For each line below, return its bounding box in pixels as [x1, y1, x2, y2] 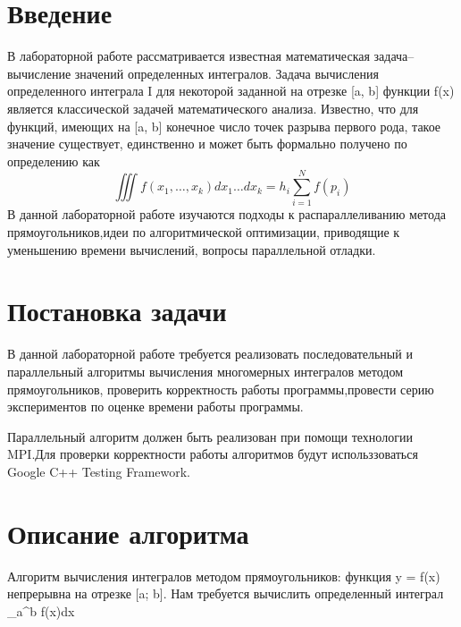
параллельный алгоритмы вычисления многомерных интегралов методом [7, 361, 404, 380]
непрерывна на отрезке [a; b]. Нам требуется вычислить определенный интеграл [7, 584, 444, 603]
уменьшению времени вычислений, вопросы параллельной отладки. [7, 240, 376, 258]
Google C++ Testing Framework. [7, 462, 191, 480]
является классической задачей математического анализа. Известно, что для [7, 98, 419, 117]
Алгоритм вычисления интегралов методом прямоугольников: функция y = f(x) [7, 566, 440, 585]
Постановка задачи [7, 292, 227, 329]
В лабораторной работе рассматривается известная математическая [7, 47, 370, 65]
